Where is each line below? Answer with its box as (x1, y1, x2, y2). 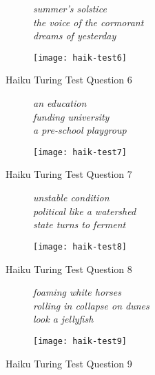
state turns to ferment (33, 217, 126, 232)
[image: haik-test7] (33, 147, 127, 157)
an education (33, 96, 87, 110)
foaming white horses (33, 285, 121, 299)
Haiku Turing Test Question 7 (6, 167, 132, 181)
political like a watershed (33, 203, 136, 218)
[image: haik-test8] (33, 241, 127, 252)
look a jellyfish (33, 312, 94, 326)
